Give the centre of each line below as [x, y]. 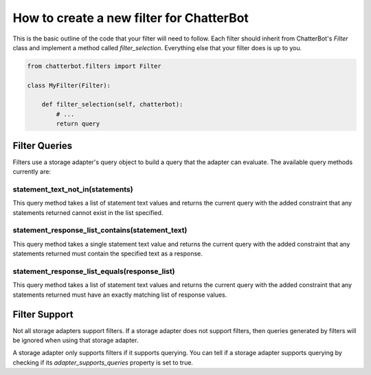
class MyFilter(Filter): [69, 85]
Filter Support [43, 314]
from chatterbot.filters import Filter [94, 66]
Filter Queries [43, 145]
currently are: [32, 172]
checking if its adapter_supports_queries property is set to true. [103, 362]
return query [78, 124]
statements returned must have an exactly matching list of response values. [120, 295]
